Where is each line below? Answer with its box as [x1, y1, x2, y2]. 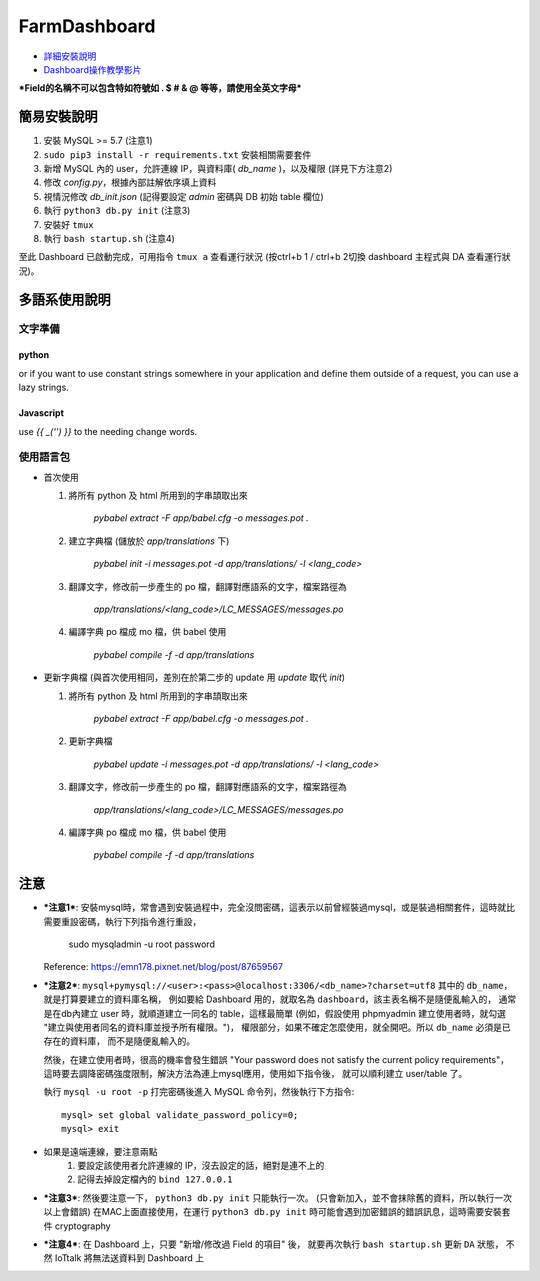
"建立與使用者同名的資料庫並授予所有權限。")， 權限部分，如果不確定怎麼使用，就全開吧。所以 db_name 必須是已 [43, 1021, 511, 1033]
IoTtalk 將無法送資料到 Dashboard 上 [54, 1252, 205, 1264]
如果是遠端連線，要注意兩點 [43, 1145, 158, 1157]
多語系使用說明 [18, 291, 111, 308]
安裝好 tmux [43, 218, 94, 230]
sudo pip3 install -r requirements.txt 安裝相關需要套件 [43, 148, 312, 160]
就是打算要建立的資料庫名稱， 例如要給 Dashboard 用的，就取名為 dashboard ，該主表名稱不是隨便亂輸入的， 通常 [43, 993, 517, 1005]
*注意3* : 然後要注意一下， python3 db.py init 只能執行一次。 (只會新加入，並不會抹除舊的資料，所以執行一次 [43, 1191, 512, 1204]
